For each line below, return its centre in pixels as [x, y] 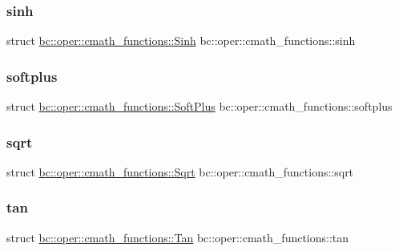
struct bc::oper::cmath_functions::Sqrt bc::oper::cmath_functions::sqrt [180, 171]
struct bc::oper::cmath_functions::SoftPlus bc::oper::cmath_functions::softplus [199, 106]
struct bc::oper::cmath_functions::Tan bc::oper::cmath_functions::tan [178, 237]
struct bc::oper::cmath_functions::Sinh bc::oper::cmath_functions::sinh [181, 40]
